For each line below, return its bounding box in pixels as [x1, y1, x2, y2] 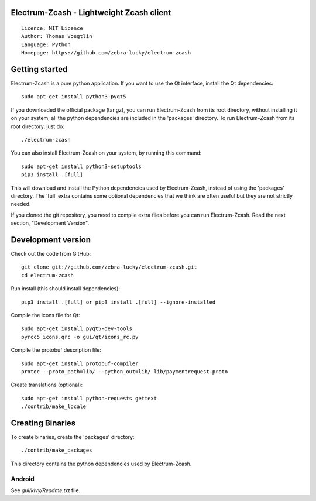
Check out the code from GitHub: [11, 250, 91, 258]
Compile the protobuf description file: [11, 346, 102, 354]
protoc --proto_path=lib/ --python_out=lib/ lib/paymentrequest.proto [21, 368, 228, 375]
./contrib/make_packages [21, 447, 92, 454]
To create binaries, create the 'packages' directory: [11, 434, 135, 441]
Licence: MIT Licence [21, 25, 83, 32]
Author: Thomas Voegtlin [21, 33, 92, 40]
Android [11, 475, 35, 483]
